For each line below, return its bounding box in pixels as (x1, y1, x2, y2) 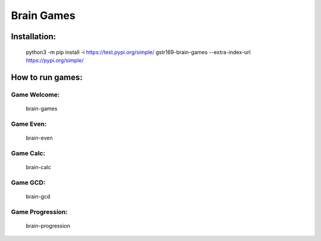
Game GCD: (11, 178, 46, 186)
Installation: (11, 31, 56, 42)
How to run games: (11, 72, 83, 83)
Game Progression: (11, 208, 68, 216)
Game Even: (11, 119, 47, 128)
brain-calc (26, 163, 52, 170)
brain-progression (26, 222, 71, 229)
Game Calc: (11, 149, 46, 157)
